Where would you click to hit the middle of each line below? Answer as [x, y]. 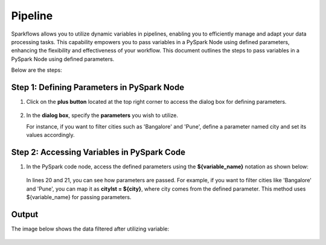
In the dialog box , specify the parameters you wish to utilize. [102, 115]
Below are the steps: [37, 70]
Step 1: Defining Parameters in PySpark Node [97, 87]
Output [25, 215]
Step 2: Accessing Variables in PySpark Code [98, 152]
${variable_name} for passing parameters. [79, 197]
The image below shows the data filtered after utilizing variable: [90, 229]
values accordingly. [50, 135]
